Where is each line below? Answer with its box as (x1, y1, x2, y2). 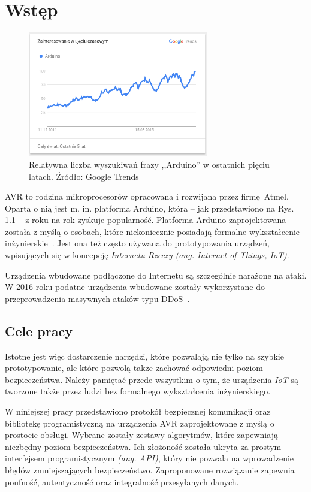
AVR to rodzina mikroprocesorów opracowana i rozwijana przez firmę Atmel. (5, 190, 289, 203)
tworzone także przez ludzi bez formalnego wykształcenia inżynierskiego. (5, 385, 271, 397)
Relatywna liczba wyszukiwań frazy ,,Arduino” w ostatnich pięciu (29, 158, 270, 170)
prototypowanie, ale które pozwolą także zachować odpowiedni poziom (5, 361, 263, 374)
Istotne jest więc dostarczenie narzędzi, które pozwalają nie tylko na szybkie (5, 349, 284, 362)
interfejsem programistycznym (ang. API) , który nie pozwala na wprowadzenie (5, 452, 294, 464)
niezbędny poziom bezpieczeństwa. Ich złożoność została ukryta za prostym (5, 440, 282, 452)
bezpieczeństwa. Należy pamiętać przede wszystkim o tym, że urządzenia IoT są (5, 373, 298, 385)
